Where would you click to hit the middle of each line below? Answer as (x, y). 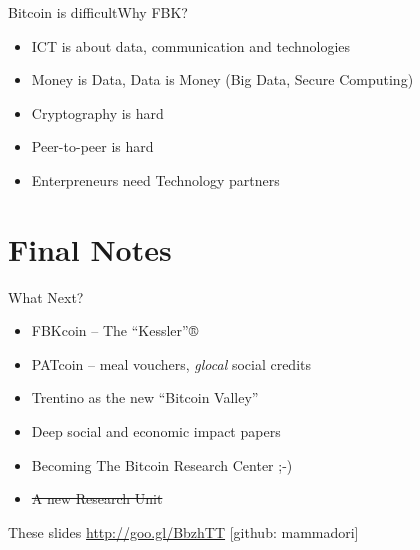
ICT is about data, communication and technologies (191, 45)
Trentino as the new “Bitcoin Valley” (145, 397)
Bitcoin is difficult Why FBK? (98, 12)
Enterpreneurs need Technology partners (155, 179)
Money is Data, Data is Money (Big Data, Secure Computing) (222, 79)
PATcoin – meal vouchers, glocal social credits (171, 363)
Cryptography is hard (97, 112)
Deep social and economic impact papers (156, 431)
